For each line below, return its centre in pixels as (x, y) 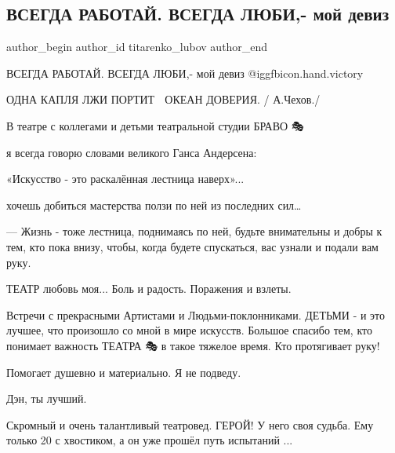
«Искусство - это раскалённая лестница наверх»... (125, 179)
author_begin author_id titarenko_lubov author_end (137, 47)
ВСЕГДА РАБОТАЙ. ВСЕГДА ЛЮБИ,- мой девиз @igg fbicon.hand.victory (185, 73)
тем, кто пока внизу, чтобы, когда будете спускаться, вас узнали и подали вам (192, 246)
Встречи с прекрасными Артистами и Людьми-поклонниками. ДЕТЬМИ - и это (196, 314)
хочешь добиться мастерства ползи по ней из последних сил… (154, 205)
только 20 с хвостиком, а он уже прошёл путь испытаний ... (150, 440)
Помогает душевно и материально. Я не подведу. (124, 372)
